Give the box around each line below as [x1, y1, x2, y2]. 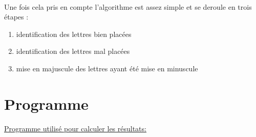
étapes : [4, 11, 29, 22]
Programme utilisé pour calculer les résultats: [4, 123, 146, 133]
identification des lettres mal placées [16, 46, 130, 56]
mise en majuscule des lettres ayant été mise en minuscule [16, 63, 198, 73]
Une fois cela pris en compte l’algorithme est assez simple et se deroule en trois [4, 1, 252, 12]
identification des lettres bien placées [16, 28, 132, 39]
